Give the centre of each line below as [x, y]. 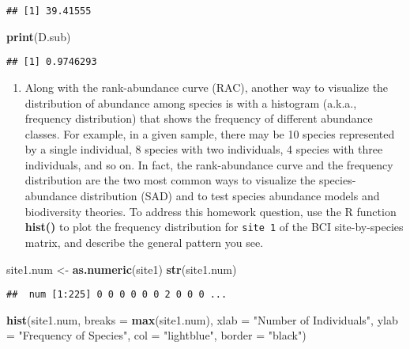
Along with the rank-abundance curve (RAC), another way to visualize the [207, 87]
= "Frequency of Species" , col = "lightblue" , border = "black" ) [156, 335]
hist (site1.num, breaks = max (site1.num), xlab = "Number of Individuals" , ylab [202, 319]
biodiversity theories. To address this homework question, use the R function [211, 211]
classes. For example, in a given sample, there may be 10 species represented [210, 133]
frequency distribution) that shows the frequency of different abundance [199, 118]
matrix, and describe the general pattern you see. [144, 242]
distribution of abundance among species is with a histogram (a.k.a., [191, 102]
